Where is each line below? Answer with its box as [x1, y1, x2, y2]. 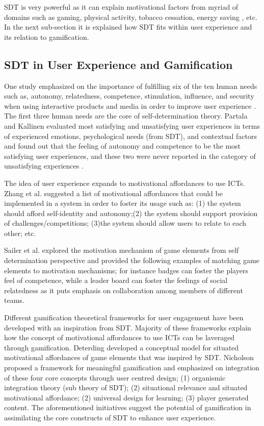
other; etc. [4, 227, 36, 238]
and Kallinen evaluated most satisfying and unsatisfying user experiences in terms [4, 120, 260, 131]
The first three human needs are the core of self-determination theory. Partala [4, 110, 248, 121]
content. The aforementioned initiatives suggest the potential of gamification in [4, 402, 251, 413]
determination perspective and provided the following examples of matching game [4, 255, 259, 266]
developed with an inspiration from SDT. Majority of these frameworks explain [4, 322, 251, 333]
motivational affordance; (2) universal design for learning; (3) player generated [4, 392, 249, 403]
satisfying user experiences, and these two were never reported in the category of [4, 150, 256, 161]
